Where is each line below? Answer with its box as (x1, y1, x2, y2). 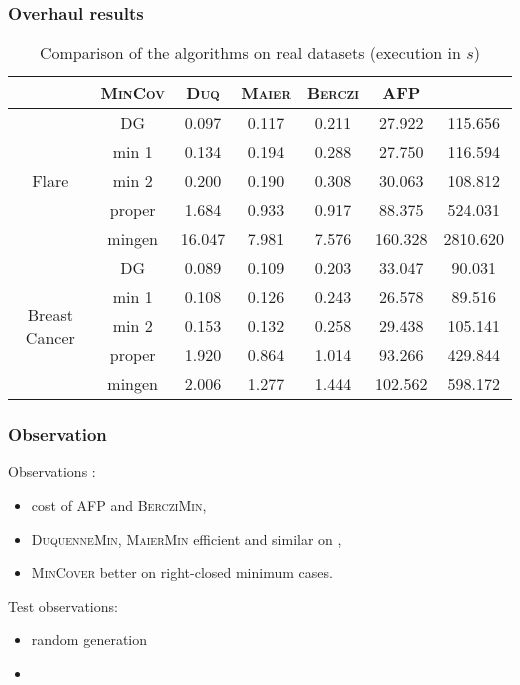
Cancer (25, 325, 75, 349)
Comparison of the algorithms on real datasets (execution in (39, 41, 461, 65)
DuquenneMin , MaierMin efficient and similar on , (31, 528, 342, 549)
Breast (27, 302, 73, 326)
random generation (31, 629, 148, 650)
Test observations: (8, 595, 118, 616)
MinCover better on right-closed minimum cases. (31, 562, 333, 583)
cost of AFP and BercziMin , (31, 495, 207, 516)
